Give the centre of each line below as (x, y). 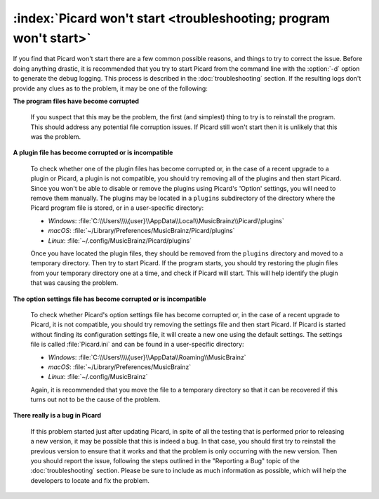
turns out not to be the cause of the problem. (95, 399)
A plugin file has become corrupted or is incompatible (93, 153)
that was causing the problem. (74, 283)
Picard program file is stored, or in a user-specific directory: (117, 208)
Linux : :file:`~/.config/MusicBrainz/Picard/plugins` (120, 240)
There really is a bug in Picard (57, 415)
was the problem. (56, 137)
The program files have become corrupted (76, 101)
